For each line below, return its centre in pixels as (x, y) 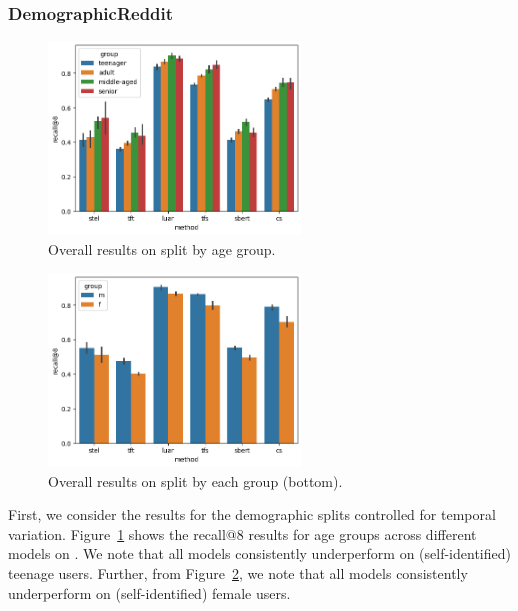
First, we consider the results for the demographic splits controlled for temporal (252, 514)
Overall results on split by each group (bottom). (195, 480)
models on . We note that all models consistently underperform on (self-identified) (259, 553)
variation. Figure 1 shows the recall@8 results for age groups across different (242, 533)
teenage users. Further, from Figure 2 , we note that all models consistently (238, 573)
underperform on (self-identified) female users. (149, 592)
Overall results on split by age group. (162, 248)
